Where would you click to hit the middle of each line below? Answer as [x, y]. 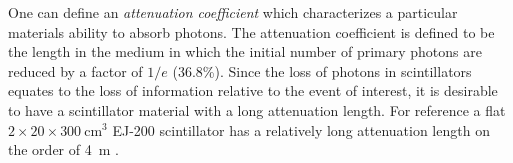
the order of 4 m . [63, 149]
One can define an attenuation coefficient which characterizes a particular [233, 12]
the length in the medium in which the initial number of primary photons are [245, 51]
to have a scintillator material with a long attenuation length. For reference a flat [257, 109]
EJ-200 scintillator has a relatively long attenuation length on [301, 129]
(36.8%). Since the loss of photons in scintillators [322, 70]
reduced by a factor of [75, 70]
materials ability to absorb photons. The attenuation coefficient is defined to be [251, 31]
